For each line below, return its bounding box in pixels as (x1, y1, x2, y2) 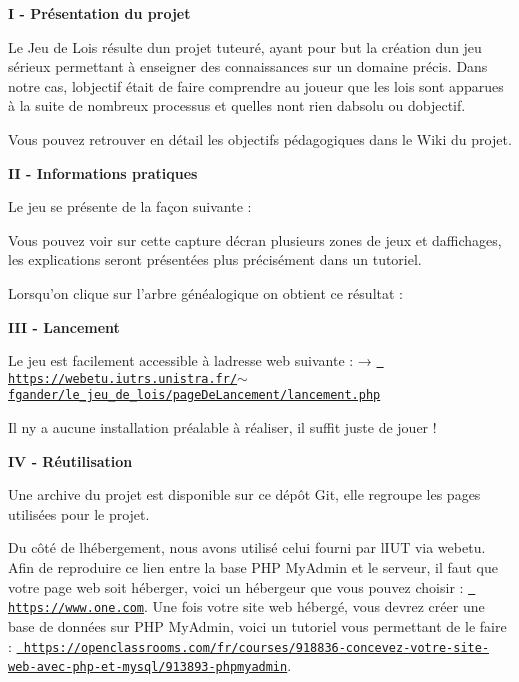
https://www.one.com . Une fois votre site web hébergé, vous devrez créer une (8, 596, 485, 617)
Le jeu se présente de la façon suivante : (8, 196, 252, 217)
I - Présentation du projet (8, 3, 191, 23)
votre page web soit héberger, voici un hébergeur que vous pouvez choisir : (8, 576, 464, 597)
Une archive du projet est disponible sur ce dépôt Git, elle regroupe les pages (8, 484, 481, 505)
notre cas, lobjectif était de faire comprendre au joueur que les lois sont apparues (8, 75, 504, 96)
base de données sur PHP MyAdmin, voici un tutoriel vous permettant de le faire (8, 615, 507, 636)
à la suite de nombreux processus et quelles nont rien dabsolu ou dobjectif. (8, 95, 466, 116)
